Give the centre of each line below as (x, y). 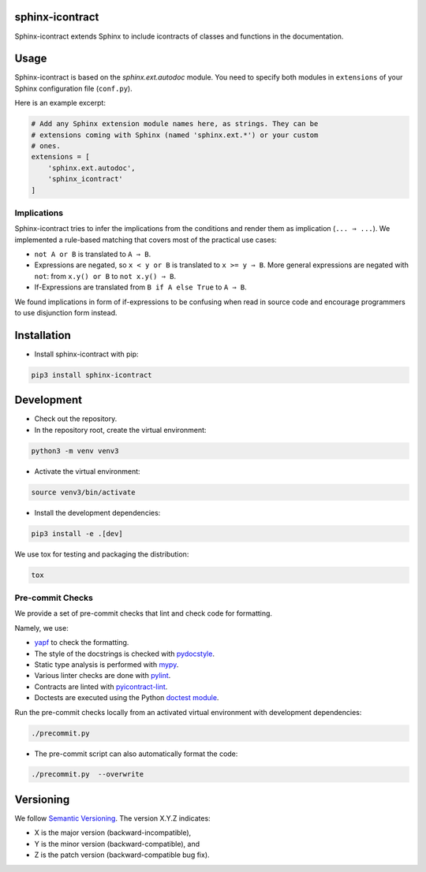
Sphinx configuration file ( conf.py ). (74, 88)
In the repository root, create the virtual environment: (120, 430)
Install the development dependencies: (97, 512)
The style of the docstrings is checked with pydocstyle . (124, 654)
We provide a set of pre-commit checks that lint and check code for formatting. (143, 613)
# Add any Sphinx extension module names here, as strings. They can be (175, 124)
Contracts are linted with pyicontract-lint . (101, 687)
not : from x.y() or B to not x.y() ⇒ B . (105, 276)
